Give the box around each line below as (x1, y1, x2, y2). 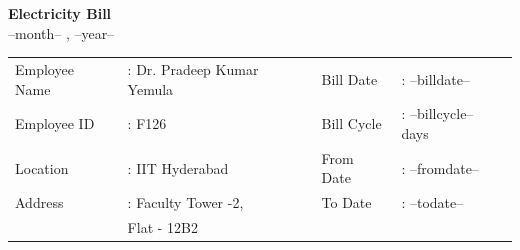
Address (15, 192, 64, 213)
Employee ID (15, 113, 95, 134)
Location (15, 157, 69, 178)
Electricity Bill (8, 3, 112, 23)
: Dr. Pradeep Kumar (127, 58, 259, 79)
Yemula (127, 78, 174, 99)
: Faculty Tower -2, (127, 192, 244, 213)
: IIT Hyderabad (127, 157, 229, 178)
